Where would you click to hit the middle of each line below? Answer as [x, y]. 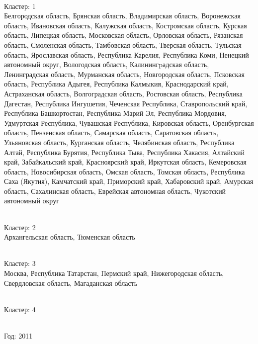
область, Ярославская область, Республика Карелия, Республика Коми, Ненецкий [127, 54]
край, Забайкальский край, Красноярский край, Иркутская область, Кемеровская [125, 162]
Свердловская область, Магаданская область [71, 283]
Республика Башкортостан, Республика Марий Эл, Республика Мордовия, [115, 113]
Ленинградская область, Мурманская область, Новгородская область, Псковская [124, 74]
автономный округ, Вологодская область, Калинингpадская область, [107, 64]
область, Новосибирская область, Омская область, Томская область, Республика [125, 171]
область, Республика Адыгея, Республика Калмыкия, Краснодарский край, [116, 84]
